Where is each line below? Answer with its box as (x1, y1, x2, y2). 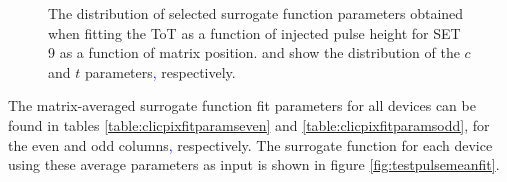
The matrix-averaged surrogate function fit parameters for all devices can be (8, 95, 476, 116)
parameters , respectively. (84, 61, 236, 82)
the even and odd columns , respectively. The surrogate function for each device (8, 134, 493, 155)
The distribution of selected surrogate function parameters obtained (48, 3, 464, 23)
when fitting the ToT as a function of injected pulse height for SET (48, 22, 461, 43)
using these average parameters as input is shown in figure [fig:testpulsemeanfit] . (8, 154, 500, 175)
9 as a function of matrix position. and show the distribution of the (48, 42, 460, 63)
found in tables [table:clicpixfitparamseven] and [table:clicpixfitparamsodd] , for (8, 114, 490, 135)
